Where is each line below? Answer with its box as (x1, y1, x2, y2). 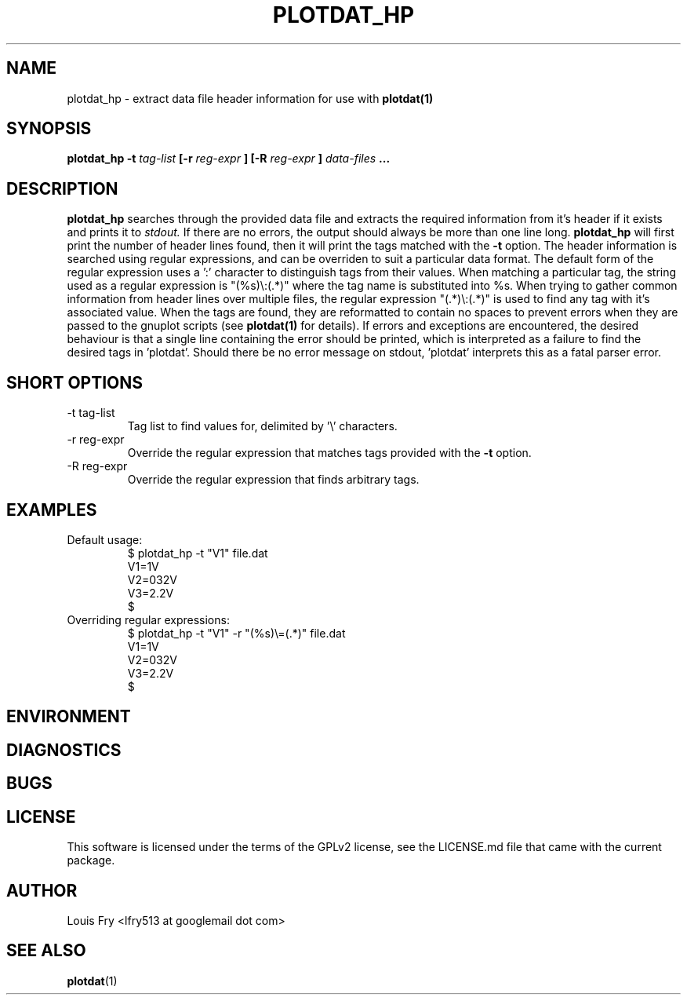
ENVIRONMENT (6, 707, 131, 727)
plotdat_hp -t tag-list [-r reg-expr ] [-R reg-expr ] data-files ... (67, 152, 391, 166)
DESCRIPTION (6, 178, 118, 199)
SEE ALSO (6, 941, 86, 961)
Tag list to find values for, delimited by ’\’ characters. (127, 419, 398, 433)
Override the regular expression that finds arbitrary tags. (127, 473, 420, 487)
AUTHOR (6, 880, 78, 901)
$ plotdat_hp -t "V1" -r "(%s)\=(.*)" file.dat (127, 626, 346, 640)
